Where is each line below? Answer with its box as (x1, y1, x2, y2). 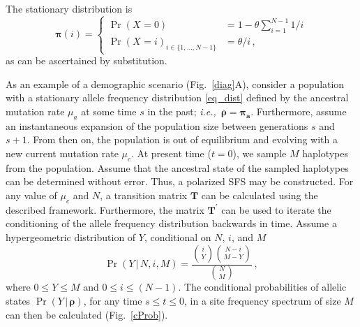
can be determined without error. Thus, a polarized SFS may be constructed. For (6, 174, 354, 189)
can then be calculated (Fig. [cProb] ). (6, 307, 168, 321)
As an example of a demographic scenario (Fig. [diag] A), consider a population (6, 76, 345, 91)
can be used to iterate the (221, 202, 331, 217)
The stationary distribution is (6, 1, 133, 15)
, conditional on (144, 229, 211, 244)
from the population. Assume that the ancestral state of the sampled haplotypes (6, 160, 349, 175)
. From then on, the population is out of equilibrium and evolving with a (27, 132, 338, 147)
